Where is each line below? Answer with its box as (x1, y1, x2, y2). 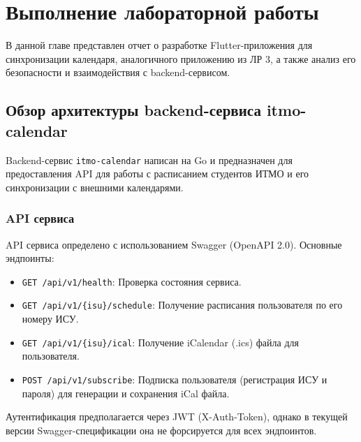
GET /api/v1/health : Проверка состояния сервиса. (22, 274, 242, 288)
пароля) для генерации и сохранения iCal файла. (22, 385, 230, 400)
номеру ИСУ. (22, 311, 79, 326)
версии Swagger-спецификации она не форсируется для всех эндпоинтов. (6, 422, 317, 437)
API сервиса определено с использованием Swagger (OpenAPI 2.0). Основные (6, 237, 342, 251)
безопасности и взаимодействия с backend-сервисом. (6, 65, 230, 80)
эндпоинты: (6, 251, 54, 265)
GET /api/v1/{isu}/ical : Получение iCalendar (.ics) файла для (22, 334, 299, 349)
